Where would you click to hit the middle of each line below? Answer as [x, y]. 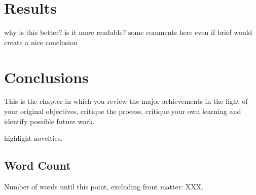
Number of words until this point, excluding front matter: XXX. [104, 187]
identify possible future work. [49, 121]
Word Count [38, 165]
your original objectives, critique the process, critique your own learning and [123, 111]
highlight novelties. [33, 138]
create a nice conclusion [41, 42]
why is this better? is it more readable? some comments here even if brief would [128, 32]
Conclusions [46, 77]
